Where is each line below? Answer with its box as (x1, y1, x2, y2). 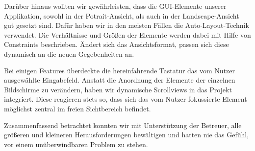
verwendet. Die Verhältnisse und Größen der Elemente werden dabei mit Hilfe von (4, 29, 251, 40)
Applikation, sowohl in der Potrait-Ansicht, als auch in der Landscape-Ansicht (4, 10, 239, 21)
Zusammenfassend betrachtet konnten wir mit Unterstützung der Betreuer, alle (4, 120, 242, 130)
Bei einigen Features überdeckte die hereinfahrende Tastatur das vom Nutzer (4, 65, 235, 75)
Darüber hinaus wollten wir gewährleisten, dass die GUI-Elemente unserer (4, 1, 227, 11)
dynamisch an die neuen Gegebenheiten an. (4, 48, 134, 59)
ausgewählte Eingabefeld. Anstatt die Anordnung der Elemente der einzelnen (4, 75, 235, 85)
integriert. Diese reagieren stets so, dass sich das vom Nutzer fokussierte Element (4, 94, 247, 104)
